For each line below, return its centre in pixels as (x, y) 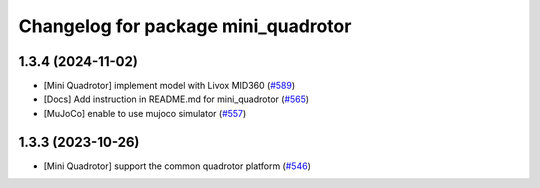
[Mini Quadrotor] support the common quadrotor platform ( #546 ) (177, 166)
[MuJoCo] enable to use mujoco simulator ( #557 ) (145, 113)
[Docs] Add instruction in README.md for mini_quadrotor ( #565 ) (176, 99)
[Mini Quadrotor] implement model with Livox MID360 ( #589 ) (169, 86)
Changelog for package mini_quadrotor (185, 26)
